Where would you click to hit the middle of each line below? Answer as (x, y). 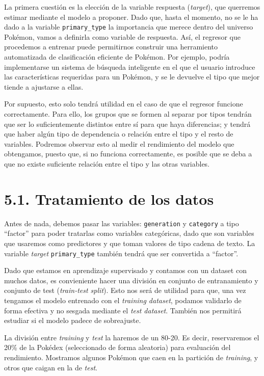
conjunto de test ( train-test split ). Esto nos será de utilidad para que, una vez (125, 290)
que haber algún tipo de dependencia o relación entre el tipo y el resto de (119, 134)
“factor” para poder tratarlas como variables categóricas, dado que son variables (129, 233)
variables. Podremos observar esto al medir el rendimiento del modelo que (119, 143)
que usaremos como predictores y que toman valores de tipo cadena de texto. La (130, 243)
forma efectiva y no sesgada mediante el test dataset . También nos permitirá (123, 310)
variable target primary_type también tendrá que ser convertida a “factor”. (121, 253)
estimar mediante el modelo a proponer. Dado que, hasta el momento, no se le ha (131, 17)
